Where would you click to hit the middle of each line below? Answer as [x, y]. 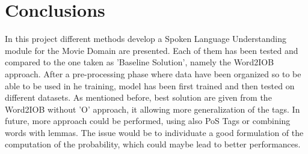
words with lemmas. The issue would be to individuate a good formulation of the [154, 132]
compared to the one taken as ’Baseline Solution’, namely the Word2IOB [140, 62]
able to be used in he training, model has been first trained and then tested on [150, 85]
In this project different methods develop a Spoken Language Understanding [146, 39]
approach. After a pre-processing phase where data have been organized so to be [153, 73]
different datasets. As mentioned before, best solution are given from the [138, 97]
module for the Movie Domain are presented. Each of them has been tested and [152, 50]
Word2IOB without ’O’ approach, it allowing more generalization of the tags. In [152, 109]
